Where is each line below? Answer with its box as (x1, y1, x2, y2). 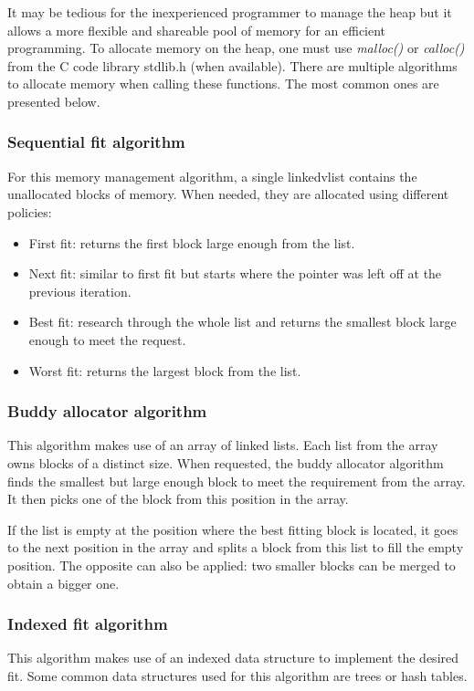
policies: (7, 202, 52, 221)
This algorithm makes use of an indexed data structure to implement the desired (7, 648, 459, 667)
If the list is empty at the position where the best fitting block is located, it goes (7, 519, 458, 539)
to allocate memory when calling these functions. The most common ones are (7, 74, 439, 93)
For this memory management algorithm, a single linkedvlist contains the (7, 166, 417, 185)
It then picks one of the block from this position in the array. (7, 489, 349, 508)
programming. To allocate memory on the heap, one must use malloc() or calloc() (7, 38, 465, 58)
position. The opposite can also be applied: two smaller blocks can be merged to (7, 555, 456, 574)
